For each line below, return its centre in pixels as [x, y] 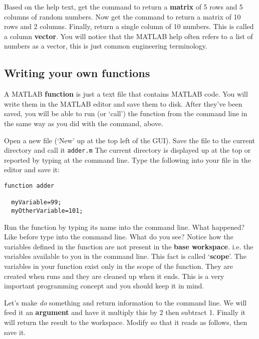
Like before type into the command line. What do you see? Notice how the [119, 237]
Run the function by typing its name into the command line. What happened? [124, 227]
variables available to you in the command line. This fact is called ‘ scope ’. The [125, 256]
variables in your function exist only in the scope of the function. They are [118, 266]
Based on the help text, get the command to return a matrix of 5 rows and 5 [123, 7]
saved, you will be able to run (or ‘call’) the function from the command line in [126, 113]
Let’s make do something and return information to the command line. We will [125, 302]
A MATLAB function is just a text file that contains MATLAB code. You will [126, 94]
